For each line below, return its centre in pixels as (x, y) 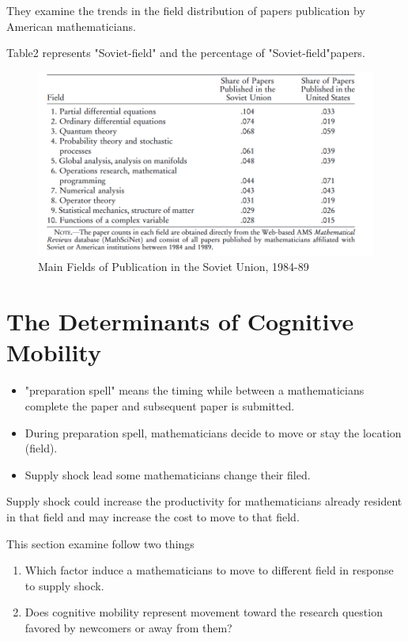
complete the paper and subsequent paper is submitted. (160, 405)
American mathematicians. (71, 26)
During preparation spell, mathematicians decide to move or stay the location (213, 432)
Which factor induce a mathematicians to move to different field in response (209, 570)
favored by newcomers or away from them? (128, 627)
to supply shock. (64, 585)
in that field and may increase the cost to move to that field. (153, 516)
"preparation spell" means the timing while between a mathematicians (195, 390)
